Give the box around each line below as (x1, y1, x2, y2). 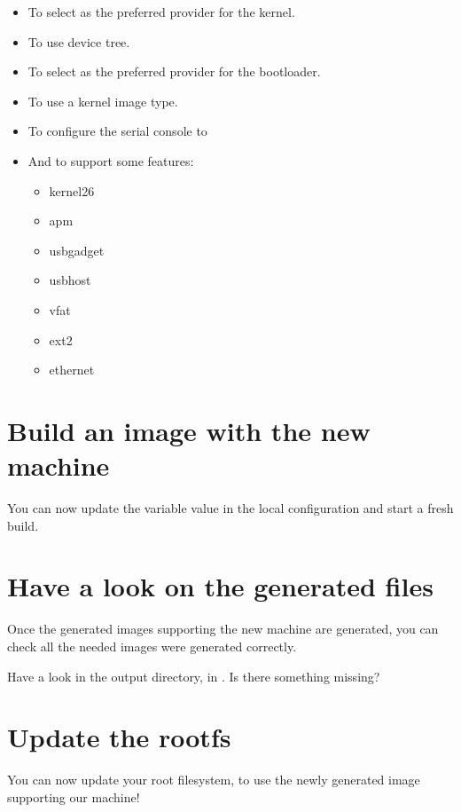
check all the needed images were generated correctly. (7, 636, 297, 655)
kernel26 (49, 181, 95, 200)
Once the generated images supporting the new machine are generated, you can (7, 619, 439, 638)
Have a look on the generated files (7, 568, 434, 604)
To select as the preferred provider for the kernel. (27, 3, 295, 20)
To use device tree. (27, 32, 130, 51)
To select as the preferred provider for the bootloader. (27, 62, 321, 81)
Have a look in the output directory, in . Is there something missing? (7, 666, 380, 685)
